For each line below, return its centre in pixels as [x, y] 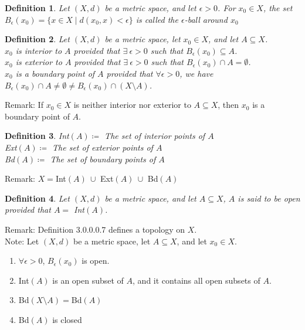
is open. [96, 261]
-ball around [206, 19]
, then [228, 105]
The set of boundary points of [103, 159]
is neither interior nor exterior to [132, 105]
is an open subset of [88, 280]
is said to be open [269, 198]
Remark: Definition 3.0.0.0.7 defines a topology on [95, 229]
